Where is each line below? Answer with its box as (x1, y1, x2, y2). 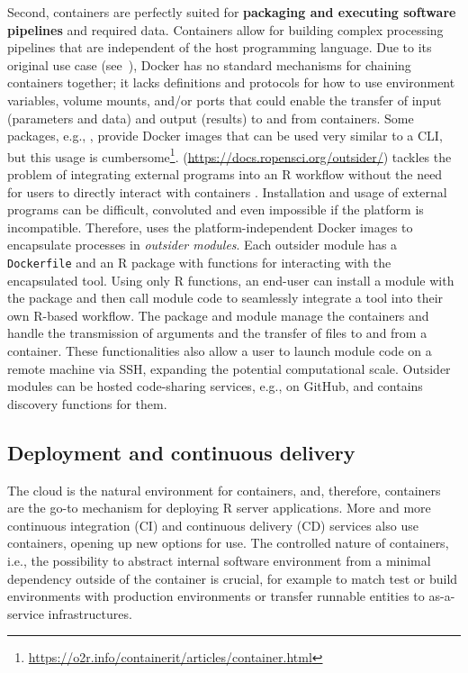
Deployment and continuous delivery (7, 438, 355, 466)
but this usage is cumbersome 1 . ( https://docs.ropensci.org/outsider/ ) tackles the (7, 144, 452, 166)
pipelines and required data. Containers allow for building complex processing (7, 20, 444, 39)
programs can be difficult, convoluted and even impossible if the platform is (7, 200, 424, 219)
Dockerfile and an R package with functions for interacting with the (7, 252, 391, 271)
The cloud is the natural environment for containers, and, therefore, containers (7, 480, 441, 499)
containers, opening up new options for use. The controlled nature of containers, (7, 533, 449, 552)
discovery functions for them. (7, 394, 167, 413)
